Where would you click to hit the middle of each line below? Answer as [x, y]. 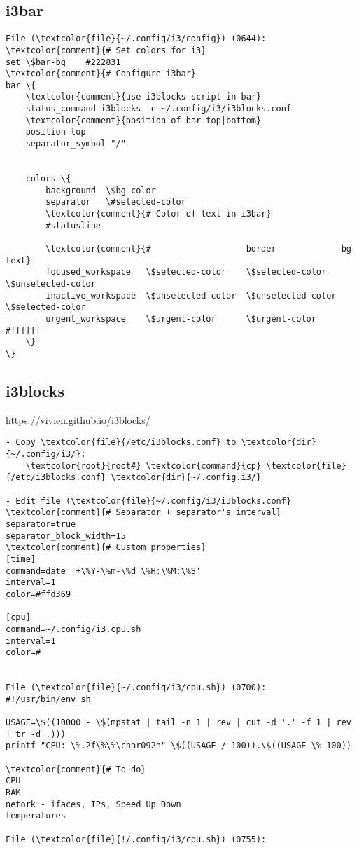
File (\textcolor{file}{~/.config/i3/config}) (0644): [136, 39]
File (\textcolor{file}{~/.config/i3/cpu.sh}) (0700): [136, 688]
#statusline [73, 225]
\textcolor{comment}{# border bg [198, 249]
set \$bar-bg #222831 [63, 62]
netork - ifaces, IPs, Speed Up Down [93, 804]
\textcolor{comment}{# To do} [76, 769]
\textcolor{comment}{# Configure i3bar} [101, 74]
